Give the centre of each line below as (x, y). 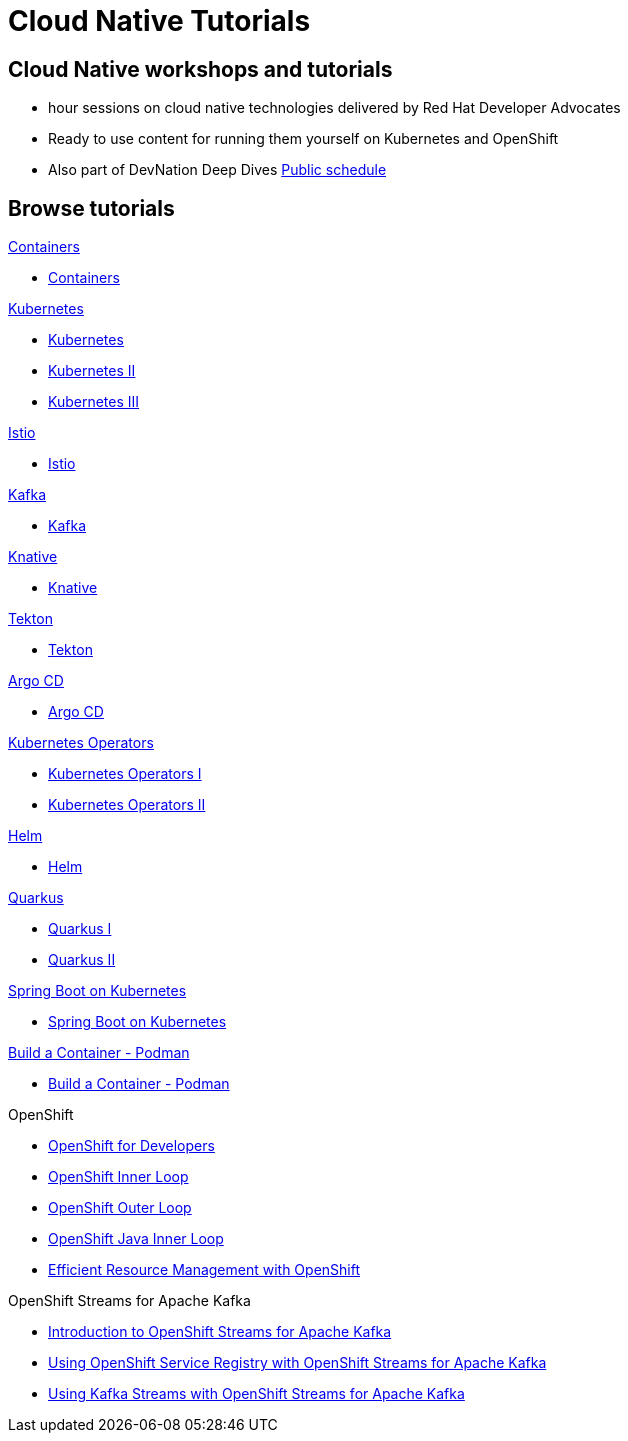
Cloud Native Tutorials (159, 21)
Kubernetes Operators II (127, 805)
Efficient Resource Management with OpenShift (204, 1270)
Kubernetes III (94, 402)
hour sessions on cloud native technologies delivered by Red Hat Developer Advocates (334, 108)
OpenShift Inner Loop (118, 1177)
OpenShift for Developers (131, 1146)
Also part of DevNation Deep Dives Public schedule (217, 170)
